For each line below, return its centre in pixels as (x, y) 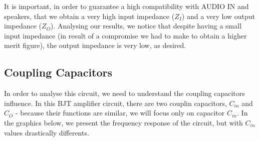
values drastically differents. (47, 132)
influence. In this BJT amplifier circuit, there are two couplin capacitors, (115, 103)
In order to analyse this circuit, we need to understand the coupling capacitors (124, 93)
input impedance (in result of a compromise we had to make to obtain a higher (125, 35)
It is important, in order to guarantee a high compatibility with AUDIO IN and (126, 6)
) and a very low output (218, 16)
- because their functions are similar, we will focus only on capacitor (120, 113)
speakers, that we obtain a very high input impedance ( (89, 16)
